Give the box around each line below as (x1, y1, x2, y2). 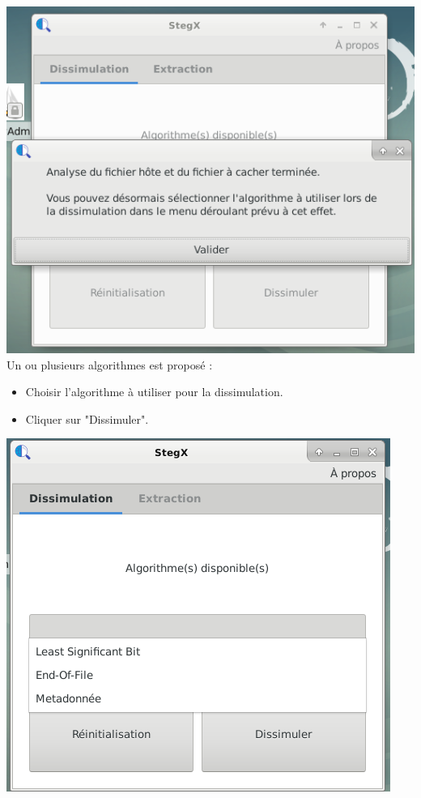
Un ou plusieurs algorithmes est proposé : (6, 356, 213, 373)
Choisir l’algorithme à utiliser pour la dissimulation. (25, 383, 283, 400)
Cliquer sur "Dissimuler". (25, 410, 149, 427)
